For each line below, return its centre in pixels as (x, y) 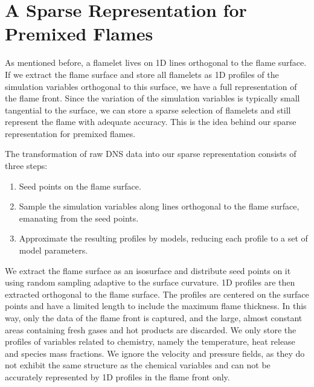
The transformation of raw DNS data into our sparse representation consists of (151, 154)
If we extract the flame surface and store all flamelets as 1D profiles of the (142, 74)
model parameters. (53, 250)
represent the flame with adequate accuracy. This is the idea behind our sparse (151, 122)
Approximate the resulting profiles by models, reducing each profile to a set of (163, 238)
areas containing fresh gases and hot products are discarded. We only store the (151, 329)
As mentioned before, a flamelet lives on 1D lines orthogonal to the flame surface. (156, 62)
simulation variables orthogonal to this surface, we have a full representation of (151, 86)
